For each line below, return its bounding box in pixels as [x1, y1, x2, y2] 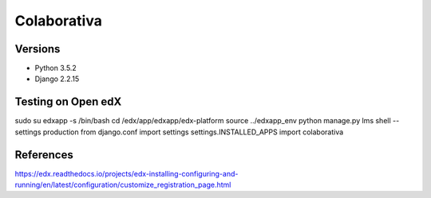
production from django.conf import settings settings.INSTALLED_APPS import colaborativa [42, 127, 344, 137]
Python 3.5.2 [34, 64, 77, 73]
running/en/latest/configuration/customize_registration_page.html [14, 180, 231, 190]
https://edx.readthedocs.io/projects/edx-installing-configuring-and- [14, 169, 239, 178]
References [14, 148, 73, 161]
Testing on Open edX [14, 95, 122, 109]
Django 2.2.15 [34, 74, 80, 83]
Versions [14, 42, 61, 56]
